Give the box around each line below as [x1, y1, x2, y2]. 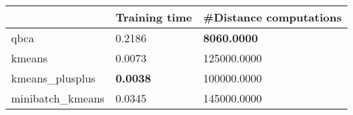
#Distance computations [203, 9, 342, 25]
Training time [115, 9, 192, 25]
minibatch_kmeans [11, 90, 104, 106]
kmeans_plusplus [11, 70, 96, 86]
